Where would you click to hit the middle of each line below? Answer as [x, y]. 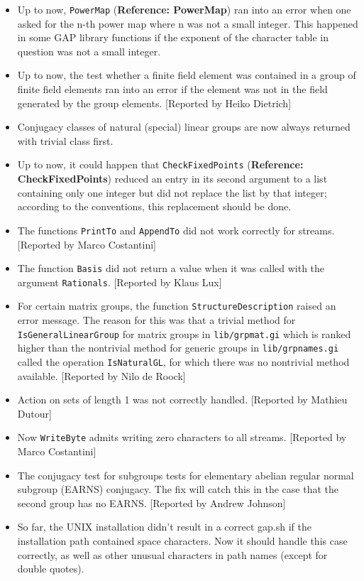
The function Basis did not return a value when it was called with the [171, 268]
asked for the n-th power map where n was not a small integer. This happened [188, 23]
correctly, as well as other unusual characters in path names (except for [172, 554]
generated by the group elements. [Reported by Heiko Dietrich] [154, 103]
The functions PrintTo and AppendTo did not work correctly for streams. [176, 230]
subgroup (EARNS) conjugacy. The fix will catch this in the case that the [178, 489]
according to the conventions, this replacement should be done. [154, 206]
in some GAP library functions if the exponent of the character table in [173, 37]
